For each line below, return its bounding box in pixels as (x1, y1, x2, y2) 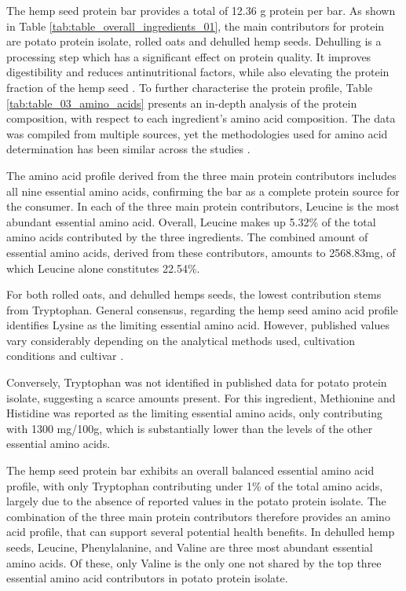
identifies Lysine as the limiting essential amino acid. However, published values (6, 317, 390, 333)
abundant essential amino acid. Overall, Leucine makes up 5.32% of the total (6, 213, 376, 229)
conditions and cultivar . (6, 347, 124, 364)
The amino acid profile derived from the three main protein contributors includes (6, 167, 397, 183)
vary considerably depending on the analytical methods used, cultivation (6, 332, 356, 348)
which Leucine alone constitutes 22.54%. (6, 259, 200, 276)
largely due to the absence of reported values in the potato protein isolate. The (6, 493, 386, 509)
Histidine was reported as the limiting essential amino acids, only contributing (6, 405, 382, 421)
